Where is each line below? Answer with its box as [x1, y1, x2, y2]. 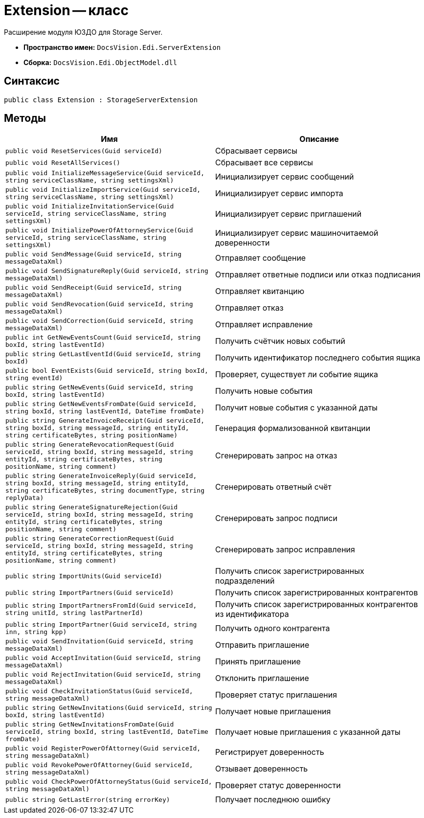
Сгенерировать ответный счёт [215, 482, 332, 492]
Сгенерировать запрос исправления [215, 545, 355, 555]
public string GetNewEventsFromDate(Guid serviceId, [5, 400, 197, 408]
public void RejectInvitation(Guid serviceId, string [5, 671, 201, 679]
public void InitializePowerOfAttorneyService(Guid [5, 227, 193, 234]
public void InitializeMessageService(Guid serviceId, [5, 169, 204, 177]
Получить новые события [215, 386, 312, 396]
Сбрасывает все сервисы [215, 158, 313, 168]
